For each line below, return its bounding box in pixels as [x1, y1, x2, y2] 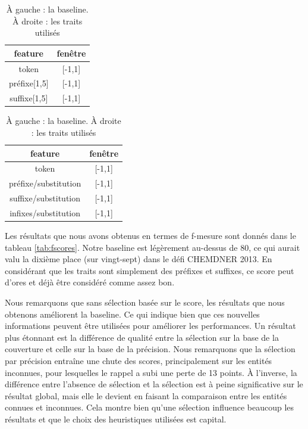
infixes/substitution [10, 206, 81, 219]
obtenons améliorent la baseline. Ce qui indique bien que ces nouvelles [5, 307, 260, 320]
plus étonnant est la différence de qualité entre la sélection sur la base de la [5, 331, 279, 343]
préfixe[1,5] [9, 77, 49, 89]
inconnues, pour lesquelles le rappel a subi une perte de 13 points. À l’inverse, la [5, 366, 297, 378]
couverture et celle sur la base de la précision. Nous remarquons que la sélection [5, 343, 296, 355]
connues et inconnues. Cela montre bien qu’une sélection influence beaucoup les [5, 401, 294, 414]
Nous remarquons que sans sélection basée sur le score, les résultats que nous [5, 296, 285, 309]
